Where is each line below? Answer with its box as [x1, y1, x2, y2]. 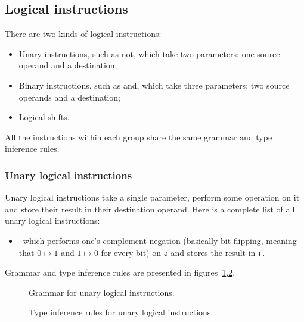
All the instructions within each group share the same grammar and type [5, 130, 272, 143]
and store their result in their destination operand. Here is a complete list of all [5, 202, 295, 215]
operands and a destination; [18, 90, 120, 103]
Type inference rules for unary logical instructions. [29, 306, 213, 318]
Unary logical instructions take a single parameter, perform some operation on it [5, 191, 300, 204]
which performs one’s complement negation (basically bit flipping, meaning [23, 234, 297, 246]
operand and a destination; [18, 59, 117, 71]
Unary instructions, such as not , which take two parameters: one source [18, 47, 280, 60]
